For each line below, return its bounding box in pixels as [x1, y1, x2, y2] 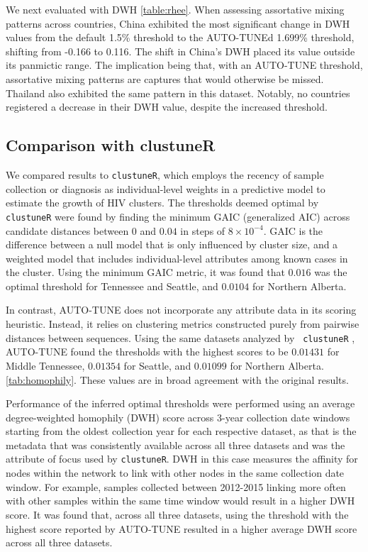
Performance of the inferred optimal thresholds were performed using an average [6, 396, 355, 411]
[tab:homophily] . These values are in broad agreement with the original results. [6, 372, 349, 387]
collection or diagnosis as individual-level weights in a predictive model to [6, 181, 325, 196]
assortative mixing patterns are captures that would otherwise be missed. [6, 71, 324, 86]
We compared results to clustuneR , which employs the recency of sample [6, 167, 324, 182]
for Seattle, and [123, 358, 191, 372]
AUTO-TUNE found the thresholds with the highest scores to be [6, 344, 289, 359]
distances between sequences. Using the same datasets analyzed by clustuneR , [6, 330, 355, 345]
